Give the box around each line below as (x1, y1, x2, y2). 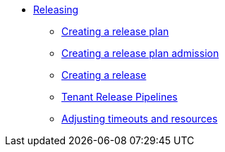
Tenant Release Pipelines (61, 91, 178, 103)
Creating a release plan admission (61, 47, 219, 59)
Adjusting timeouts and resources (61, 113, 218, 125)
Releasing (33, 4, 79, 15)
